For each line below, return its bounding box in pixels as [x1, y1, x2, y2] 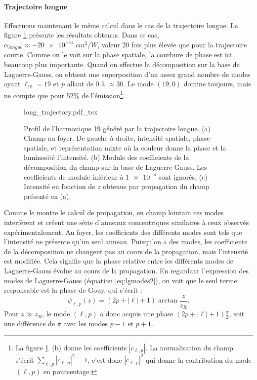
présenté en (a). [24, 190, 71, 201]
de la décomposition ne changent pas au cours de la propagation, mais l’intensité [4, 246, 248, 256]
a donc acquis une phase [100, 308, 173, 319]
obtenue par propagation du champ [103, 181, 210, 191]
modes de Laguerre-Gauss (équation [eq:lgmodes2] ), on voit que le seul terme [4, 275, 237, 285]
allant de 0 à [67, 78, 105, 89]
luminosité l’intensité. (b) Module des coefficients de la [24, 152, 189, 162]
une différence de [4, 318, 55, 329]
